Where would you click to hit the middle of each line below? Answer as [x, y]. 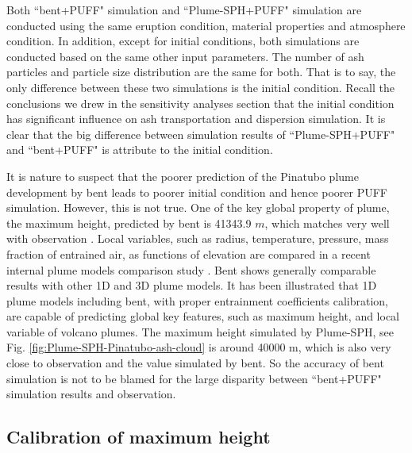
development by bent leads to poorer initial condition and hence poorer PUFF [197, 192]
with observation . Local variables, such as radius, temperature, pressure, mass [198, 238]
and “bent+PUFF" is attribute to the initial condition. [140, 150]
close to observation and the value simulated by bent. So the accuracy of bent [195, 363]
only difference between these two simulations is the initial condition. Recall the [200, 87]
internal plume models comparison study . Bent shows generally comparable [191, 269]
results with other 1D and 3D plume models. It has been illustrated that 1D [192, 285]
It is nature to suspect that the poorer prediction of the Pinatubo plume [183, 176]
